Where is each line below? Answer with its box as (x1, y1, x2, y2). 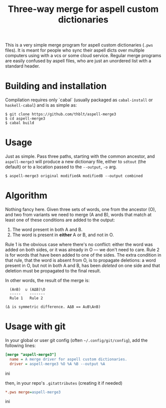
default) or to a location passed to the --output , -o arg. (5, 164, 117, 170)
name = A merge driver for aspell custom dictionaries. (9, 356, 127, 362)
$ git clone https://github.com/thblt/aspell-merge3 (5, 112, 116, 117)
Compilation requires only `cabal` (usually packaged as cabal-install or (5, 97, 153, 103)
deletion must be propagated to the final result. (5, 268, 101, 273)
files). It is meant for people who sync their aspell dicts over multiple (5, 47, 145, 53)
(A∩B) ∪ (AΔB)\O (9, 287, 46, 292)
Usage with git (5, 321, 66, 332)
